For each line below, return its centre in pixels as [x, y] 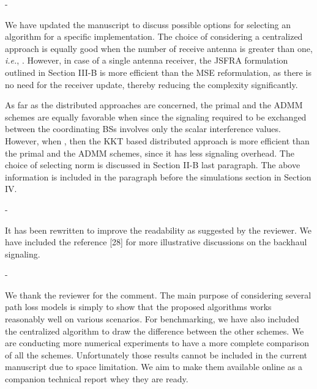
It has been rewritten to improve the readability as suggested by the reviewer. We [158, 230]
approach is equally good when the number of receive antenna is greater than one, [159, 48]
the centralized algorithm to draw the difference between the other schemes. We [155, 331]
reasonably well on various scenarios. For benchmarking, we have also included [152, 319]
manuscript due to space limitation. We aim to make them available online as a [154, 367]
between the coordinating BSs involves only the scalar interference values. [143, 129]
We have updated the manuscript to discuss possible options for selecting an [148, 24]
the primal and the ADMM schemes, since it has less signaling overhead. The [150, 153]
